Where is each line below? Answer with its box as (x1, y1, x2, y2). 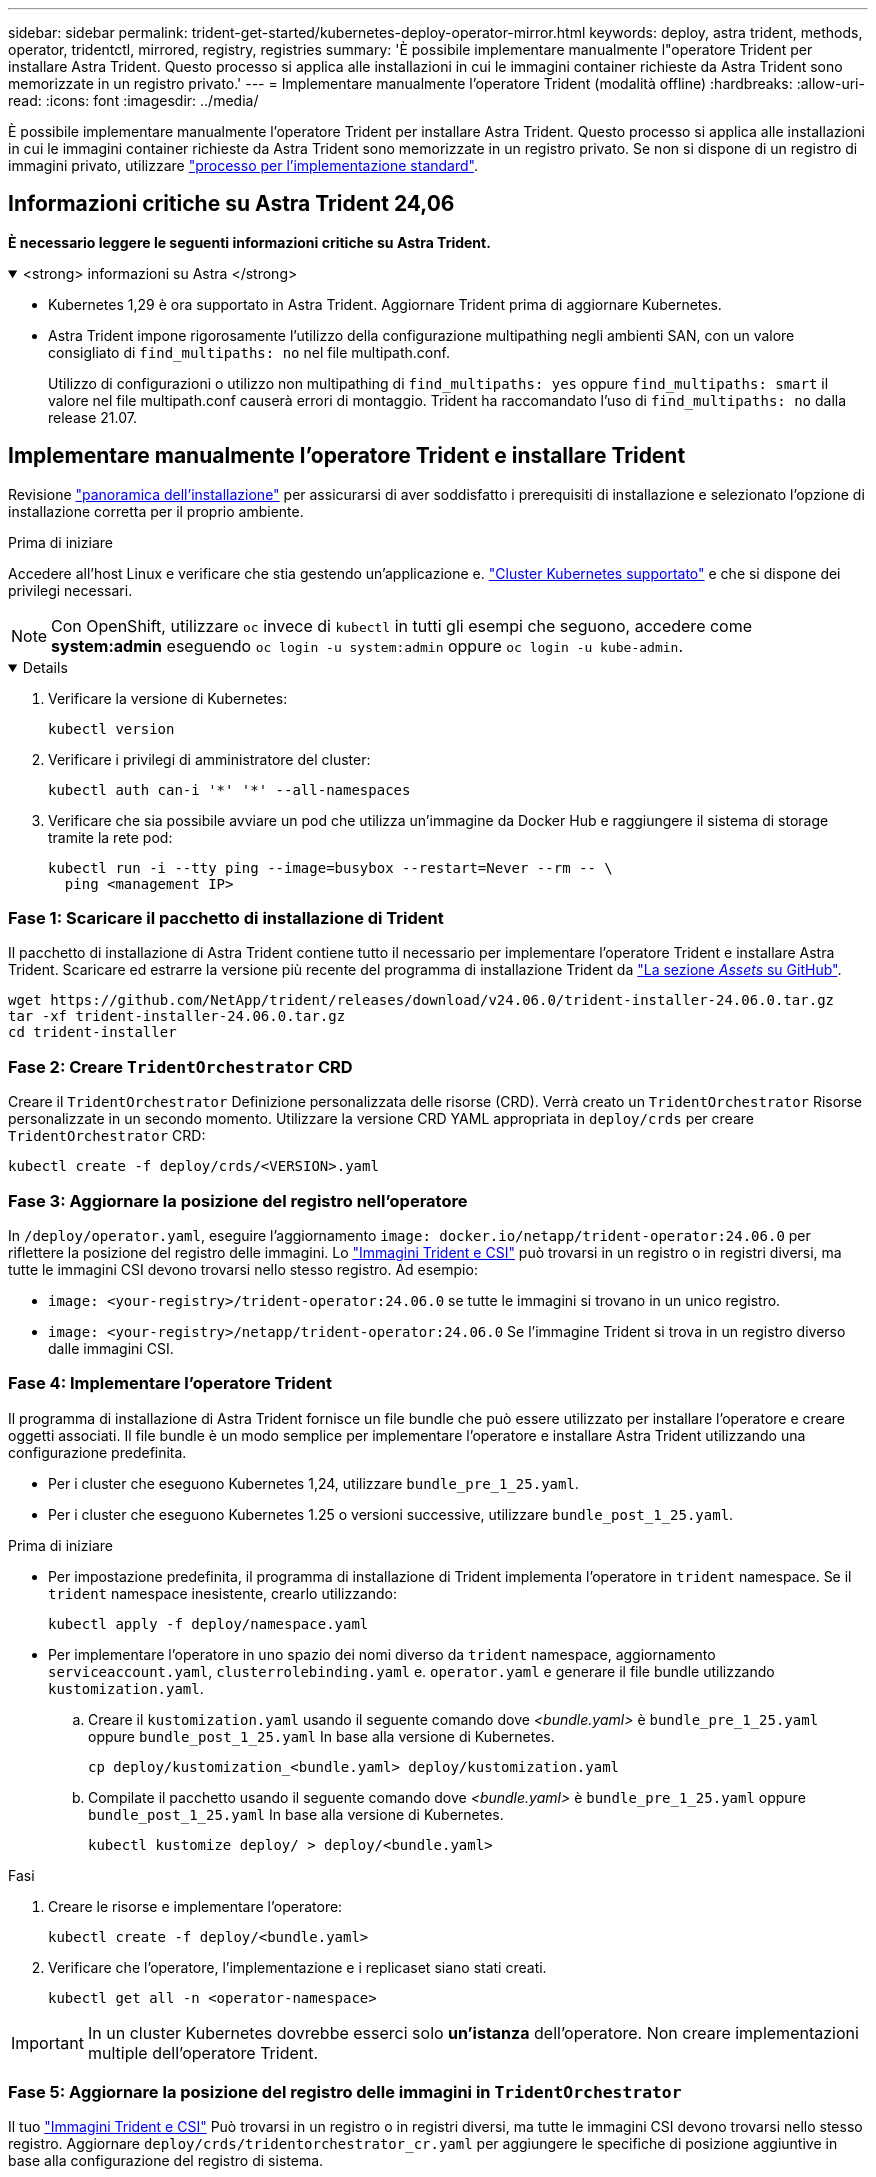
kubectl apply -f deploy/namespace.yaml (48, 1615, 369, 1632)
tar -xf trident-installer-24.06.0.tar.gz (8, 1008, 346, 1025)
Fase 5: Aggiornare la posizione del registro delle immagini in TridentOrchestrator (8, 2082, 682, 2103)
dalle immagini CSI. (48, 1339, 174, 1357)
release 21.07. (48, 408, 137, 426)
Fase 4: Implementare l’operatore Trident (8, 1373, 332, 1394)
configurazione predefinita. (8, 1443, 187, 1461)
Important (11, 2032, 84, 2053)
